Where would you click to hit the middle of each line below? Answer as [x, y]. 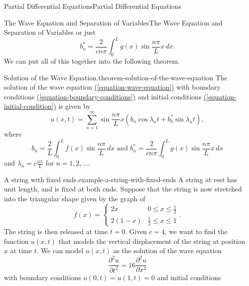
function [16, 241]
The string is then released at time [56, 231]
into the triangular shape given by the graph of [75, 199]
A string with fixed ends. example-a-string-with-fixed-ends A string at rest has [121, 179]
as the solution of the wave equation [168, 250]
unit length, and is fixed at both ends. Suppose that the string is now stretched [123, 189]
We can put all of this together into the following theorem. [92, 61]
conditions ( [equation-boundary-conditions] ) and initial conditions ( [105, 96]
